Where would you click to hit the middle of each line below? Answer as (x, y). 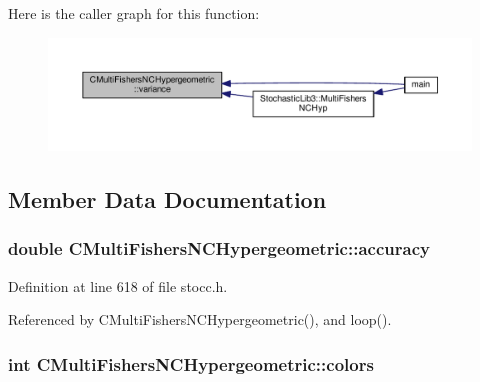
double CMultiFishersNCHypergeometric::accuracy (219, 248)
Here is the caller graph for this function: (134, 13)
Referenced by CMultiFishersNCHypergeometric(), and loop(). (200, 319)
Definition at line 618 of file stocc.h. (118, 285)
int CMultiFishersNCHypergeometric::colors (191, 363)
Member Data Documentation (167, 199)
